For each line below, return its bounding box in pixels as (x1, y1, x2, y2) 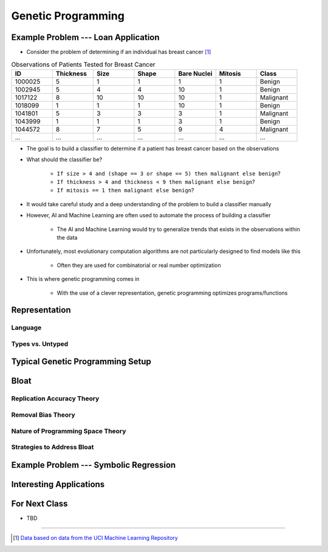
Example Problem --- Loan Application (11, 32, 160, 42)
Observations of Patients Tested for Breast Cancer (11, 60, 155, 69)
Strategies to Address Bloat (11, 443, 94, 451)
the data (56, 234, 78, 241)
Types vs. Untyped (11, 340, 69, 348)
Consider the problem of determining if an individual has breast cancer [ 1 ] (26, 49, 211, 56)
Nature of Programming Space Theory (11, 426, 126, 435)
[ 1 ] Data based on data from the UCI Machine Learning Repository (13, 534, 179, 542)
